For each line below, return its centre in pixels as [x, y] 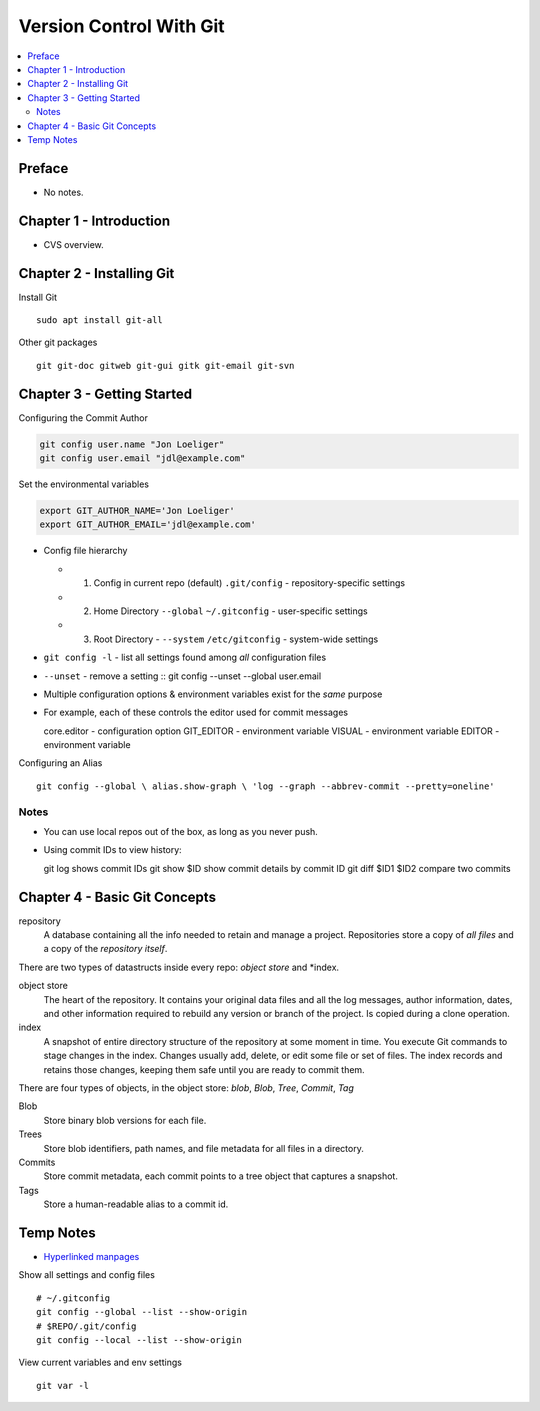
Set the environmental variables [84, 484]
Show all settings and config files [86, 1275]
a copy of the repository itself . [105, 949]
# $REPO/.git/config [86, 1326]
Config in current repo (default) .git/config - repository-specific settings [249, 583]
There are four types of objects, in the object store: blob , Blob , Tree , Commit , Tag [186, 1088]
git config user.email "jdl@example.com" [142, 458]
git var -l [63, 1385]
